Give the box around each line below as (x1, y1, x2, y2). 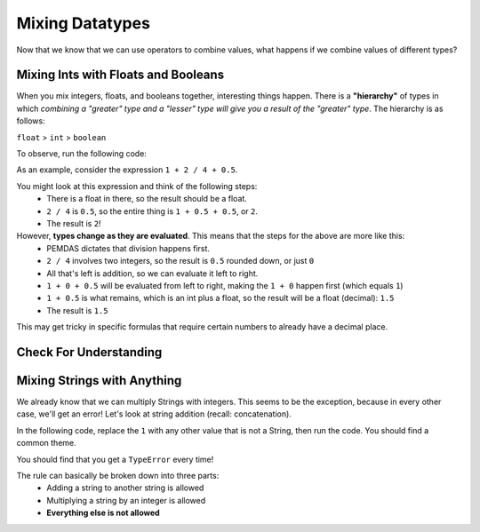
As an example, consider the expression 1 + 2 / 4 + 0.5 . (16, 164, 238, 175)
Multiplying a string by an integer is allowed (46, 495, 206, 505)
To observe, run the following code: (16, 148, 147, 159)
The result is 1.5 (46, 305, 108, 315)
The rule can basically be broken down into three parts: (16, 470, 220, 480)
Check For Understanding (16, 345, 163, 360)
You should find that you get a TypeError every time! (16, 454, 214, 465)
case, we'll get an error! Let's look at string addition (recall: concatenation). (16, 409, 292, 419)
